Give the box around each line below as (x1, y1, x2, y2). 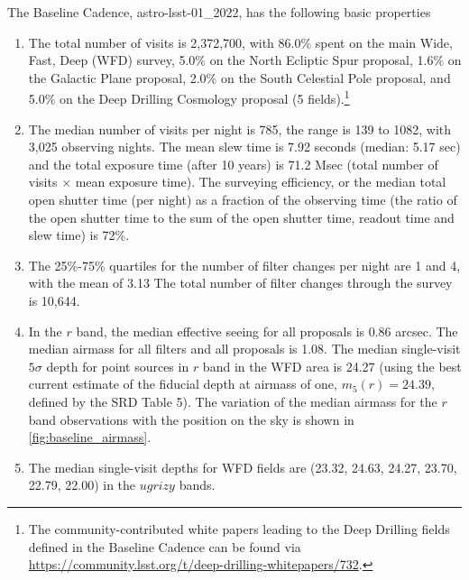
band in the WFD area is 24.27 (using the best (202, 356, 462, 375)
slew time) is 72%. (28, 226, 130, 244)
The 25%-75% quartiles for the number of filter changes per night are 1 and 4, (28, 255, 461, 274)
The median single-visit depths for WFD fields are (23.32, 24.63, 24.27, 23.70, (28, 457, 457, 476)
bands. (179, 475, 216, 494)
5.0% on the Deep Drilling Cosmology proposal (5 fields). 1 (28, 87, 350, 108)
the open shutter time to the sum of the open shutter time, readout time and (28, 207, 455, 226)
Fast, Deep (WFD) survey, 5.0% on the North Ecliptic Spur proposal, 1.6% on (28, 51, 462, 69)
